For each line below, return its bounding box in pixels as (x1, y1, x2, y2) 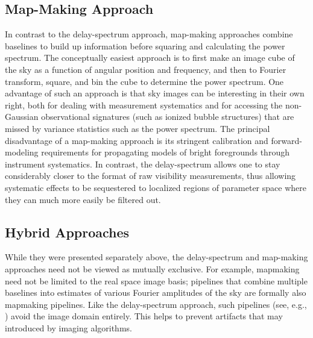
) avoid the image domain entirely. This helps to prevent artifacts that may (5, 310, 283, 322)
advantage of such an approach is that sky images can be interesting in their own (5, 87, 305, 99)
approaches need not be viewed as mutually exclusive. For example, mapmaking (5, 262, 300, 275)
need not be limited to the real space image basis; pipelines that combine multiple (5, 274, 308, 287)
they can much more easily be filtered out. (5, 193, 161, 205)
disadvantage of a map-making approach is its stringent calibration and (5, 134, 268, 146)
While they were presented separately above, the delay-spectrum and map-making (5, 251, 308, 263)
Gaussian (5, 110, 39, 123)
